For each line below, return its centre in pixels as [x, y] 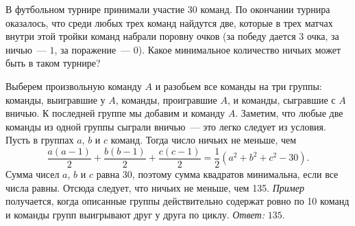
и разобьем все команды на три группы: [238, 86]
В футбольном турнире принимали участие [95, 9]
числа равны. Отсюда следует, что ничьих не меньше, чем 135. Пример [155, 187]
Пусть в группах [40, 140]
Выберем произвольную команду [74, 86]
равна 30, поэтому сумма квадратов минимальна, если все [217, 174]
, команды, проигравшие [166, 99]
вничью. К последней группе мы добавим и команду [115, 113]
